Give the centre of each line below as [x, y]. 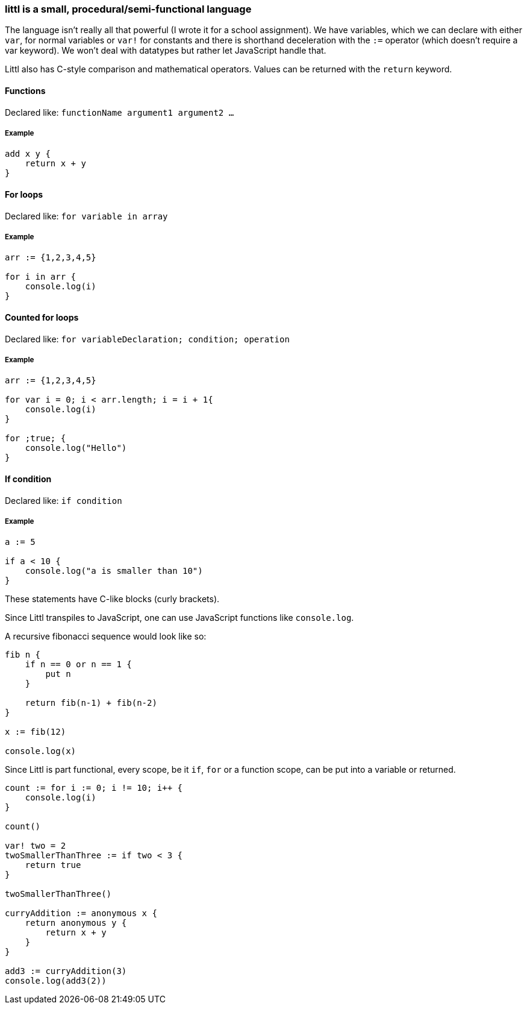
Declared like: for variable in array [86, 216]
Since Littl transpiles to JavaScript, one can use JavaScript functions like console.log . [179, 618]
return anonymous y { [76, 923]
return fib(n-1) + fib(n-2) [91, 703]
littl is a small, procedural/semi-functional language [128, 9]
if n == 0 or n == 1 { [78, 665]
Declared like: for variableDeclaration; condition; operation [147, 339]
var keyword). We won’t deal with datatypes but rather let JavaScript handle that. [166, 51]
